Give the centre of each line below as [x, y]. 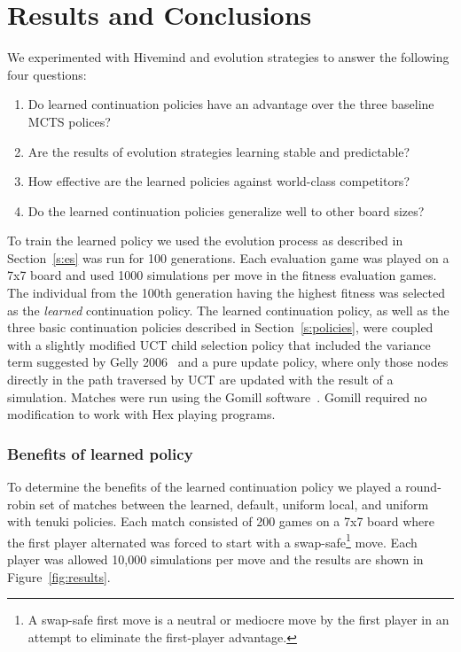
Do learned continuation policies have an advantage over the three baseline [231, 104]
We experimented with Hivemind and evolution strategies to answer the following [228, 57]
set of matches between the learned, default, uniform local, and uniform [234, 504]
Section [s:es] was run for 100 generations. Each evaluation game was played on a [228, 257]
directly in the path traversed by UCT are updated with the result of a [200, 380]
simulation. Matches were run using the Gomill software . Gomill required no [217, 396]
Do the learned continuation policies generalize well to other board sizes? [226, 210]
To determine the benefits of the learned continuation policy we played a [204, 487]
